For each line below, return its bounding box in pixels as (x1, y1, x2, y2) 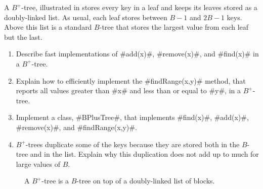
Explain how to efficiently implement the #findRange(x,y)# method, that (16, 75, 246, 86)
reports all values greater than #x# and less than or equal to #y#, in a (16, 85, 241, 96)
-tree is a (41, 175, 69, 186)
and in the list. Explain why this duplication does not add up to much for (30, 149, 259, 159)
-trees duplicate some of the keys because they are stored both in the (25, 139, 240, 149)
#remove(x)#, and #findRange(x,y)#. (16, 121, 137, 132)
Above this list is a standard (4, 22, 92, 32)
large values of (16, 158, 61, 169)
